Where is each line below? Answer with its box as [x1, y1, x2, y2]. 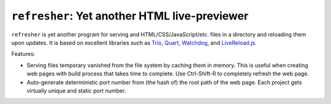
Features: [11, 50, 36, 58]
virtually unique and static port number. [26, 87, 126, 94]
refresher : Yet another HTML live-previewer [11, 9, 249, 23]
